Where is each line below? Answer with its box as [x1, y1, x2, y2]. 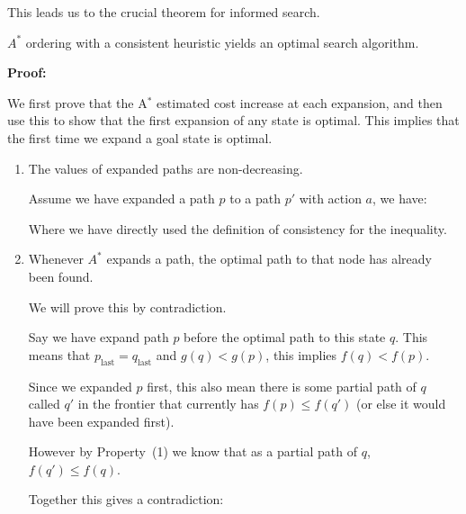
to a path [229, 189, 281, 208]
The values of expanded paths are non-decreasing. [28, 158, 303, 177]
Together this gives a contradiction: [28, 490, 224, 509]
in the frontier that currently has [77, 394, 259, 413]
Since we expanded [28, 376, 132, 395]
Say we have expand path [28, 328, 169, 347]
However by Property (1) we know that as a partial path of [28, 442, 357, 461]
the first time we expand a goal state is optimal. [7, 128, 273, 147]
